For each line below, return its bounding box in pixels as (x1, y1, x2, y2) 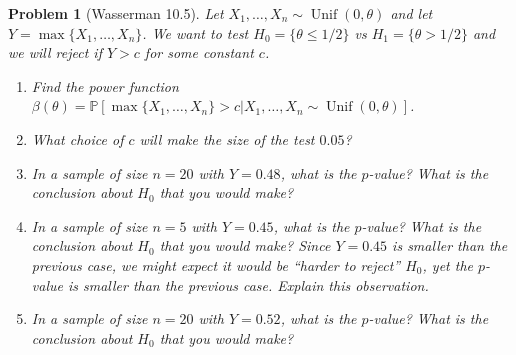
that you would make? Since (159, 235, 331, 256)
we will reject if (8, 42, 102, 63)
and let (390, 3, 433, 23)
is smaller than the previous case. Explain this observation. (67, 274, 429, 295)
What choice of (31, 128, 124, 149)
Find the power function (31, 75, 179, 96)
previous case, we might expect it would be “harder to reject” (31, 254, 401, 275)
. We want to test (142, 22, 249, 43)
